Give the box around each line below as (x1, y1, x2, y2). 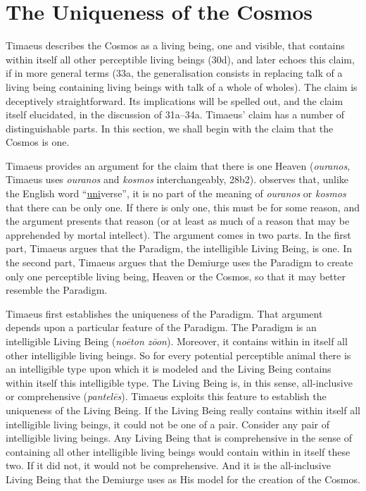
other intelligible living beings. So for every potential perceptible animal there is (6, 347, 351, 362)
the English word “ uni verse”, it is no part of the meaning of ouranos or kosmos (6, 186, 346, 201)
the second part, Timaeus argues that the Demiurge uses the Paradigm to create (6, 255, 353, 270)
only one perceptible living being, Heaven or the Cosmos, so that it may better (6, 268, 346, 283)
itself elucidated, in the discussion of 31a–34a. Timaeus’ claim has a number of (6, 107, 345, 122)
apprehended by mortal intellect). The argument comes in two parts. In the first (6, 227, 351, 242)
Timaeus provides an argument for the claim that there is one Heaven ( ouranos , (6, 158, 351, 173)
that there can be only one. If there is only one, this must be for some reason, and (6, 199, 360, 214)
